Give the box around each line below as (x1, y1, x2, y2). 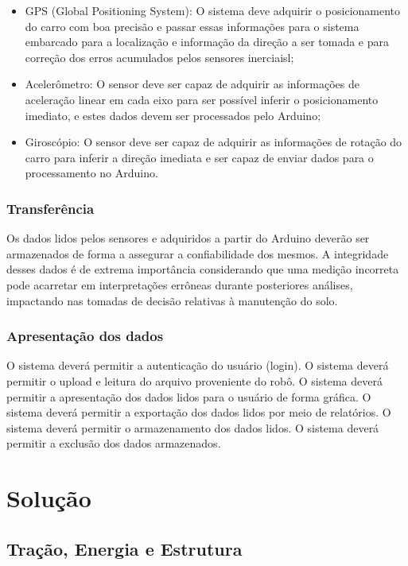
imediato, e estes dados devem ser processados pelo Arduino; (25, 107, 321, 123)
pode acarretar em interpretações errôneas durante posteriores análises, (6, 276, 353, 293)
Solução (6, 482, 91, 514)
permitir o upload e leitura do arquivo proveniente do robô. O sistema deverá (6, 372, 383, 389)
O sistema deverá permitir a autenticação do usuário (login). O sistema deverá (6, 357, 389, 374)
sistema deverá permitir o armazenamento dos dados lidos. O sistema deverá (6, 419, 379, 436)
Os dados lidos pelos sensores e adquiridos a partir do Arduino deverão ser (6, 230, 370, 246)
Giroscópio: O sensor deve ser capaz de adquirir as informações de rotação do (25, 134, 402, 150)
